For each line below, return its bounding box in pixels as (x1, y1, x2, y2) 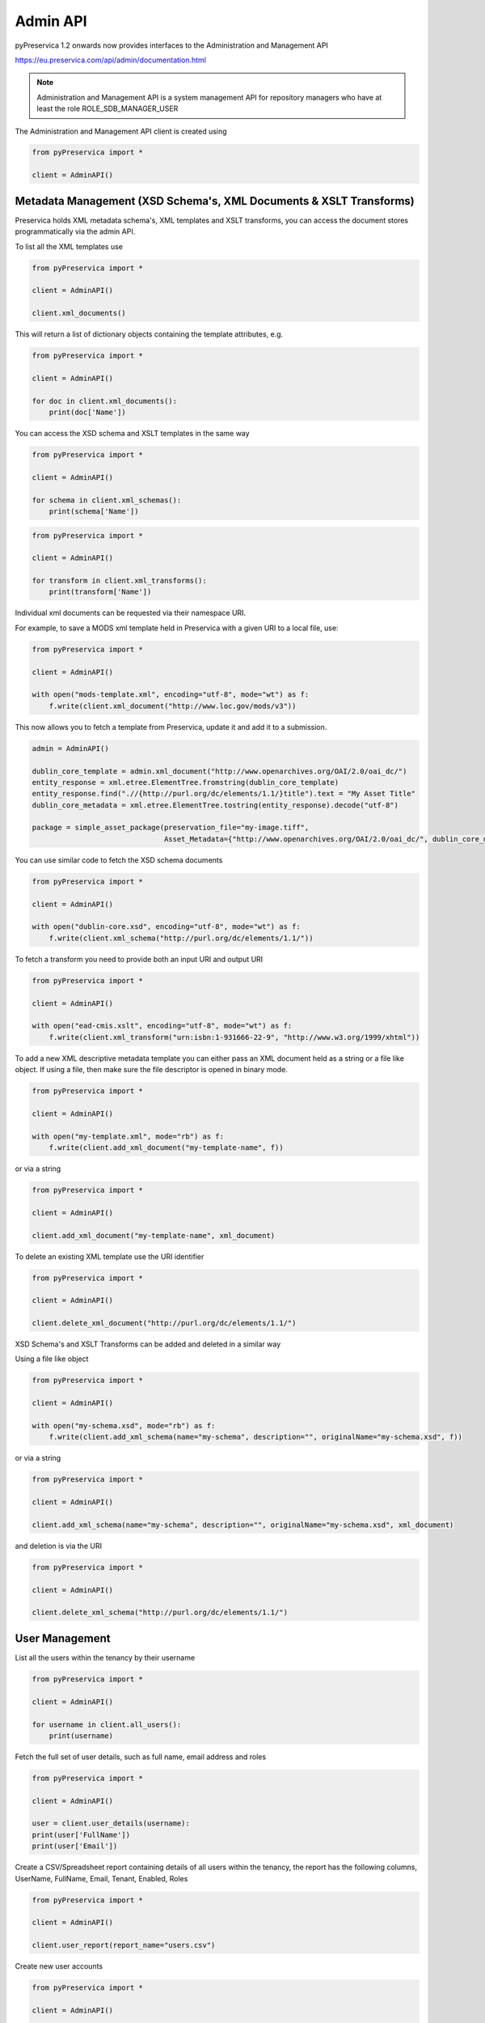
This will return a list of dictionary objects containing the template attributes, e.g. (15, 329, 284, 339)
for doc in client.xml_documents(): (32, 397, 178, 405)
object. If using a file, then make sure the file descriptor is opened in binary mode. (15, 1065, 289, 1075)
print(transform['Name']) (48, 587, 152, 596)
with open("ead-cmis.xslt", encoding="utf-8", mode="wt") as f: (32, 1021, 293, 1031)
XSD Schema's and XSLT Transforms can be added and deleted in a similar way (15, 1339, 281, 1349)
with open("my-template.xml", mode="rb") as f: (32, 1131, 224, 1141)
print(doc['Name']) (48, 408, 127, 417)
